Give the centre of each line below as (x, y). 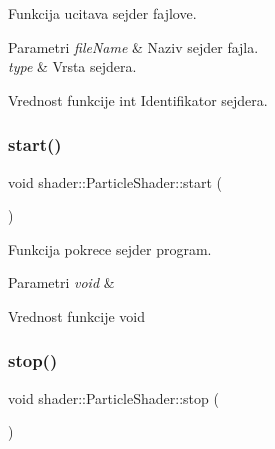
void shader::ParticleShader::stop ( (113, 397)
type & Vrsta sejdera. (72, 66)
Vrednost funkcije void (77, 315)
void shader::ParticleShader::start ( (115, 181)
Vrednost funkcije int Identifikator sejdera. (138, 99)
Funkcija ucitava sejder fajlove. (102, 13)
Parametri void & (61, 282)
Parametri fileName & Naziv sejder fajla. (133, 46)
